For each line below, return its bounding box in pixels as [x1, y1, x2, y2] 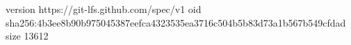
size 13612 [6, 29, 49, 43]
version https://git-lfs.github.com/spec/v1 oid [6, 2, 202, 16]
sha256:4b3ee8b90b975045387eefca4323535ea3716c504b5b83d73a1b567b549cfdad [6, 15, 346, 29]
